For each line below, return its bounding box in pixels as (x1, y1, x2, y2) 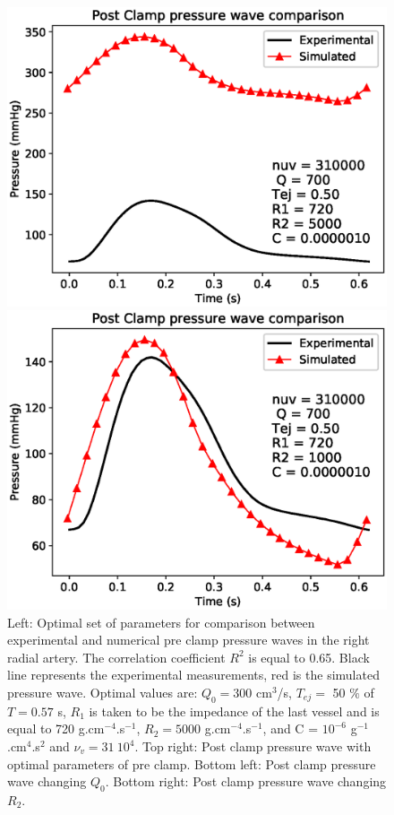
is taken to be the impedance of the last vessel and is (89, 701, 380, 720)
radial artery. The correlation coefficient (7, 647, 226, 666)
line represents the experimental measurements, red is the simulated (7, 665, 380, 684)
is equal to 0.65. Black (248, 647, 370, 666)
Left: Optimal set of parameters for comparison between (7, 612, 315, 631)
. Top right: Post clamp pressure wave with (134, 737, 372, 756)
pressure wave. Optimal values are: (7, 683, 198, 702)
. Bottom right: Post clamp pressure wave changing (105, 772, 387, 791)
